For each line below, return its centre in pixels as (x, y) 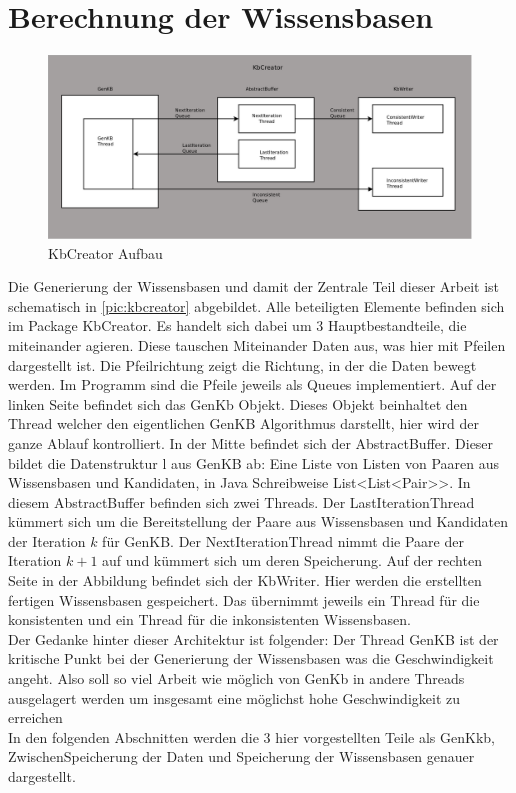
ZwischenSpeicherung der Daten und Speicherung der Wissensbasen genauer (241, 756)
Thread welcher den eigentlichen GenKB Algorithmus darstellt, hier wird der (243, 423)
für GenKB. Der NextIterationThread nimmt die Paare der (283, 540)
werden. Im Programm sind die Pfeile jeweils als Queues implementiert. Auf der (252, 384)
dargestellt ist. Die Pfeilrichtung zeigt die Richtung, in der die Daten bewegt (242, 364)
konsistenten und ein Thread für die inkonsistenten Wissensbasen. (209, 619)
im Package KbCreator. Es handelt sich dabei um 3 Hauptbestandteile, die (237, 325)
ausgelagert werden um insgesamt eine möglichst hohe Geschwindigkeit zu (234, 697)
